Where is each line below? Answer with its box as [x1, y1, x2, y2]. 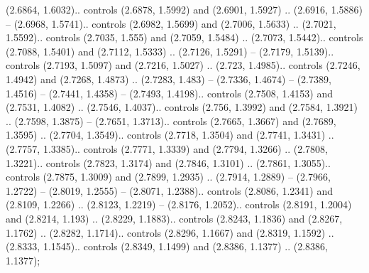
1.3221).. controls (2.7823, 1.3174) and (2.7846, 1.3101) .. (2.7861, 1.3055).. [6, 155, 331, 170]
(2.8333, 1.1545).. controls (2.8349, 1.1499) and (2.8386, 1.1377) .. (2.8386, [6, 239, 328, 254]
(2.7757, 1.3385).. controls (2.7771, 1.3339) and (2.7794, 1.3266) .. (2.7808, [6, 141, 328, 156]
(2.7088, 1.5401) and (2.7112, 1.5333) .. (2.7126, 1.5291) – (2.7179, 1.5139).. [6, 43, 334, 58]
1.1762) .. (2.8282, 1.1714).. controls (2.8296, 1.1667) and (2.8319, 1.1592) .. [6, 225, 334, 240]
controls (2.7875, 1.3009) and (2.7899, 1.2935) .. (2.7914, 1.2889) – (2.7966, [6, 169, 331, 184]
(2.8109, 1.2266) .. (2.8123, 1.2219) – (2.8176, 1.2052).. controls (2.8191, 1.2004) [6, 197, 352, 212]
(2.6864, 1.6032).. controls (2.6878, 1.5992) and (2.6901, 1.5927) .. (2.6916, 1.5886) [6, 2, 363, 16]
